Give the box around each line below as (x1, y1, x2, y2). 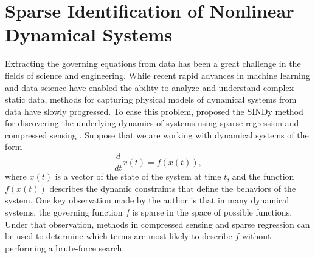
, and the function (227, 170, 294, 183)
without (241, 229, 271, 242)
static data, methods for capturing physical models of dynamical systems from (5, 93, 297, 106)
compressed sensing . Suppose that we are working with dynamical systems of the (5, 128, 309, 141)
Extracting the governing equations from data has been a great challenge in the (5, 57, 301, 70)
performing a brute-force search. (5, 241, 125, 254)
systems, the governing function (5, 205, 123, 218)
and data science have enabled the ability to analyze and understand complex (5, 81, 294, 93)
